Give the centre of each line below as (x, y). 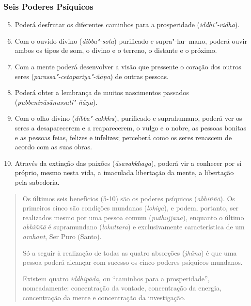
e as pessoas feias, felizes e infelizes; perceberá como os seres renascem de (123, 137)
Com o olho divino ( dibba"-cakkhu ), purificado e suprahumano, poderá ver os (128, 118)
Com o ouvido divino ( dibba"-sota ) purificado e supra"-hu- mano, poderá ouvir (131, 40)
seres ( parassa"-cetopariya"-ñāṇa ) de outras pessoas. (92, 76)
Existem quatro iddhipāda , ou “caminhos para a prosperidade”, (116, 278)
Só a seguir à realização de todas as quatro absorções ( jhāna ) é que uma (130, 252)
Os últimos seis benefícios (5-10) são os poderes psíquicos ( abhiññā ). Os (129, 198)
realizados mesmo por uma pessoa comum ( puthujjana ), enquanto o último (133, 217)
